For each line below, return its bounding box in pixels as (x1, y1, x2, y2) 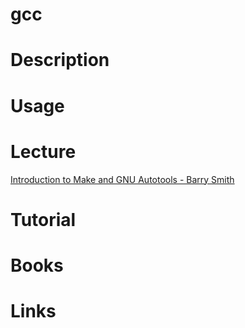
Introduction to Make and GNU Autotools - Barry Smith (10, 173, 235, 185)
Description (10, 49, 110, 72)
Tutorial (10, 208, 77, 231)
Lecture (10, 140, 77, 163)
